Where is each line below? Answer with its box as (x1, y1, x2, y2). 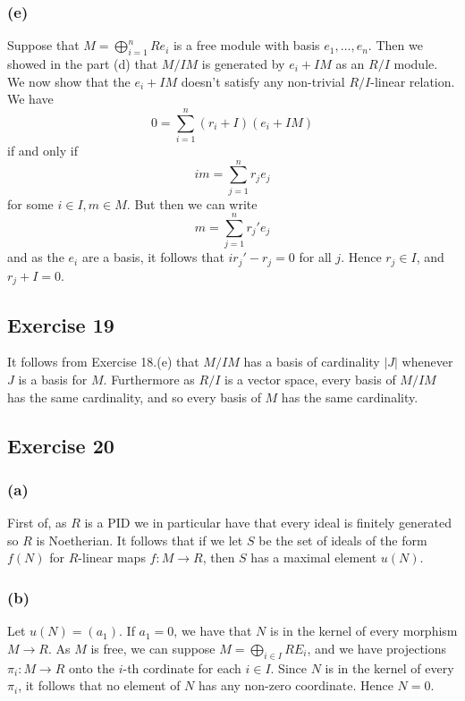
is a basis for (18, 370, 88, 389)
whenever (402, 352, 453, 371)
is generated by (201, 55, 285, 73)
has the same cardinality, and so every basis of (7, 387, 261, 406)
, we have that (173, 621, 252, 640)
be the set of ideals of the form (258, 530, 427, 549)
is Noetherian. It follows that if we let (36, 530, 243, 549)
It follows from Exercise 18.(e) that (7, 352, 199, 371)
